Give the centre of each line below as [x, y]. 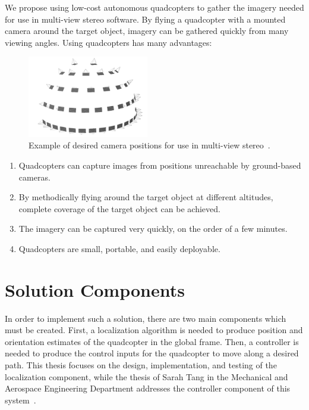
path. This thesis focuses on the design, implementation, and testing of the [141, 365]
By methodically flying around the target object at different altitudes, [146, 197]
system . [21, 400]
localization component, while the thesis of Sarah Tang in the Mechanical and [146, 376]
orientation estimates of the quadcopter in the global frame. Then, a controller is [152, 341]
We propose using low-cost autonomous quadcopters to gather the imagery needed [154, 7]
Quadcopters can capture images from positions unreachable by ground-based [160, 165]
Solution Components [95, 289]
